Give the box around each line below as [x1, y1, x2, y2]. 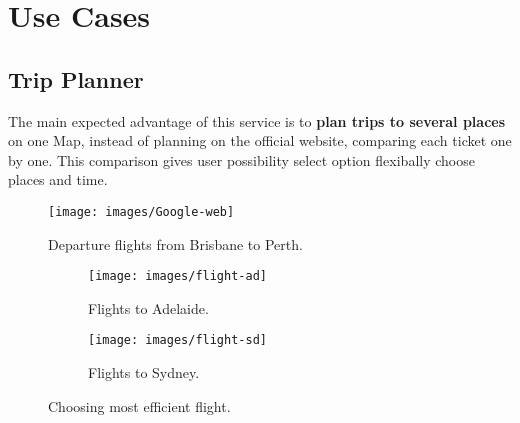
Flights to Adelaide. [88, 297, 209, 318]
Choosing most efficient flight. [48, 395, 231, 416]
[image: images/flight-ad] [88, 269, 267, 284]
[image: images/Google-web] [48, 204, 235, 219]
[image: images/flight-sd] [88, 333, 267, 348]
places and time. [8, 169, 108, 190]
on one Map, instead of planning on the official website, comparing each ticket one [8, 130, 512, 151]
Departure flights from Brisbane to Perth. [48, 233, 303, 254]
